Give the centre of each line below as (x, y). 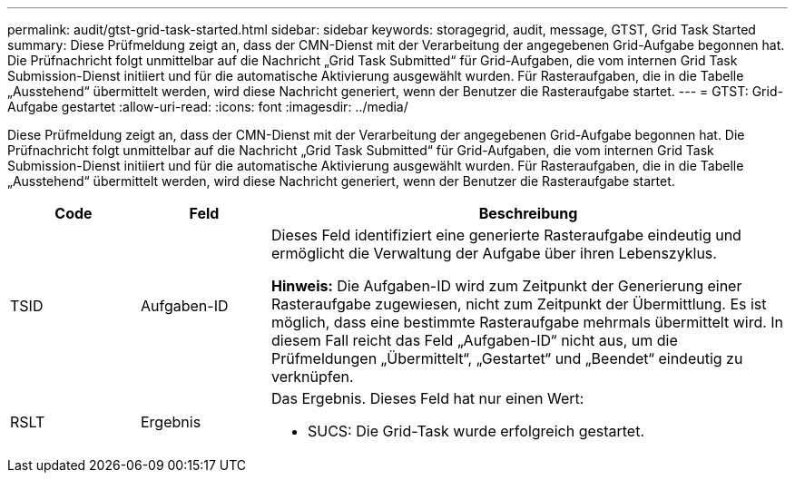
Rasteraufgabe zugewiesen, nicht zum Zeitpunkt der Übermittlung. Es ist (519, 304)
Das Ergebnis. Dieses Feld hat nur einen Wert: (427, 398)
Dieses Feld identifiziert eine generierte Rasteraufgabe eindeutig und (506, 235)
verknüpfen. (312, 377)
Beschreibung (528, 213)
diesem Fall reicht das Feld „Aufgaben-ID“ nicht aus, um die (474, 340)
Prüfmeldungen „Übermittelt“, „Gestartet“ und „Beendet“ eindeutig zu (507, 358)
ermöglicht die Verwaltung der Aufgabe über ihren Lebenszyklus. (494, 253)
